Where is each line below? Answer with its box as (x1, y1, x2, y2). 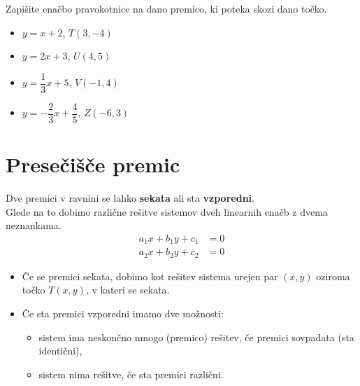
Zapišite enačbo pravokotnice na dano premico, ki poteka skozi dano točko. (6, 1, 327, 15)
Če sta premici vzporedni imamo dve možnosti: (22, 305, 224, 320)
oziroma (316, 268, 350, 283)
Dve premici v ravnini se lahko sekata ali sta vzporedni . (6, 191, 254, 205)
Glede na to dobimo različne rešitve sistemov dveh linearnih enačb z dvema (6, 204, 328, 219)
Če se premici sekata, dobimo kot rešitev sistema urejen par (22, 268, 278, 283)
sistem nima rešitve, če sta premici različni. (38, 366, 224, 381)
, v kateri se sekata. (85, 282, 170, 297)
